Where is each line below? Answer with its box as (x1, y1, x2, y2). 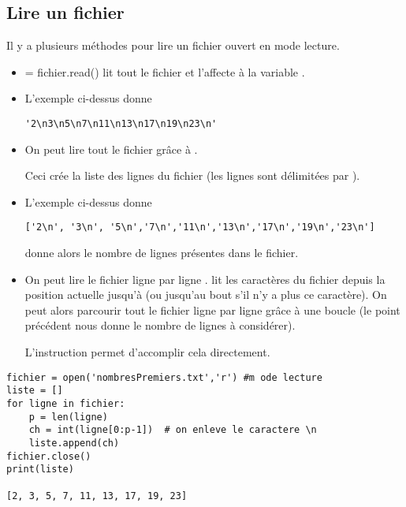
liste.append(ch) (28, 437, 120, 449)
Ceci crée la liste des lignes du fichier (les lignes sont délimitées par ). (24, 167, 360, 184)
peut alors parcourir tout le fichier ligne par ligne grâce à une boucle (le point (24, 301, 400, 318)
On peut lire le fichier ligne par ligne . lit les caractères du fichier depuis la (24, 270, 386, 287)
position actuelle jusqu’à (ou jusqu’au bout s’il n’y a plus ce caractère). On (24, 286, 387, 303)
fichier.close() (6, 450, 91, 462)
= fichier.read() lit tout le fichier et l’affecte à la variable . (24, 63, 305, 80)
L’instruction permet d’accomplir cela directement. (24, 344, 270, 360)
